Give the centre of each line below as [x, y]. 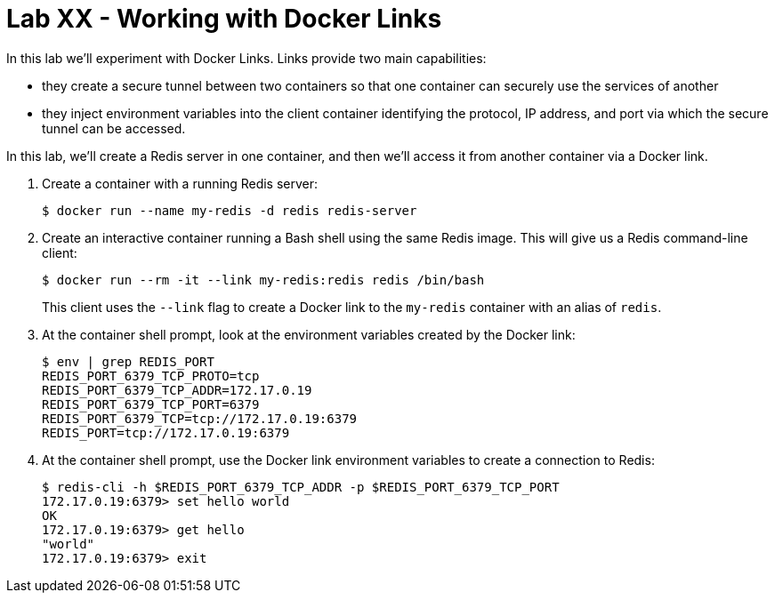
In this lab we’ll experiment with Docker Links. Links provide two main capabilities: [246, 58]
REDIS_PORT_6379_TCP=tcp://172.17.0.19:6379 [200, 418]
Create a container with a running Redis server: [180, 183]
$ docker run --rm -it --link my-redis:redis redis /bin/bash [263, 280]
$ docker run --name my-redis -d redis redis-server [230, 210]
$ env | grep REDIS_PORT [128, 361]
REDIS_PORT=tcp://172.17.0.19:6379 [166, 432]
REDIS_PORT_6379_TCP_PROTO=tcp [151, 376]
